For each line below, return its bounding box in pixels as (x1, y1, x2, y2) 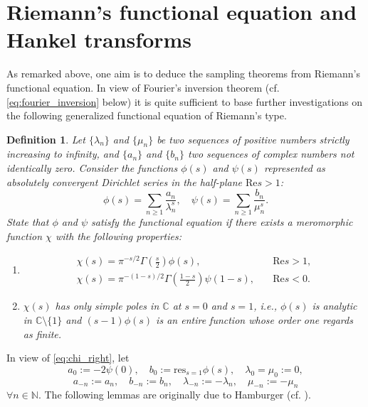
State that (6, 215, 49, 229)
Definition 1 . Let (6, 131, 85, 146)
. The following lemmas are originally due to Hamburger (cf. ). (38, 387, 311, 402)
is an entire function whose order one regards (156, 312, 353, 327)
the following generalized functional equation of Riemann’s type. (6, 108, 287, 123)
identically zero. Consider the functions (6, 161, 178, 175)
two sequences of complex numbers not (187, 146, 354, 161)
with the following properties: (55, 228, 182, 243)
